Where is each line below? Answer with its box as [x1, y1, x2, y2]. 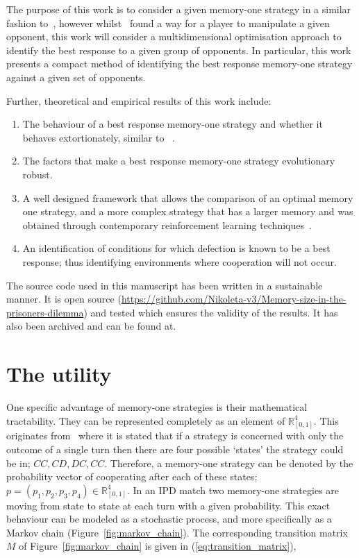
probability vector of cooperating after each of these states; [6, 469, 258, 484]
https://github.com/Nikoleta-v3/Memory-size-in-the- [121, 291, 347, 306]
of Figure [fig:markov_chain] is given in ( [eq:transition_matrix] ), [19, 539, 297, 553]
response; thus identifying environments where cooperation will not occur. [22, 254, 337, 269]
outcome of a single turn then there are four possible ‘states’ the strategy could [6, 441, 344, 456]
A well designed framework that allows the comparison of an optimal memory [22, 190, 353, 205]
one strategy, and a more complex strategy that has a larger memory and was [22, 204, 353, 219]
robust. [22, 167, 53, 181]
